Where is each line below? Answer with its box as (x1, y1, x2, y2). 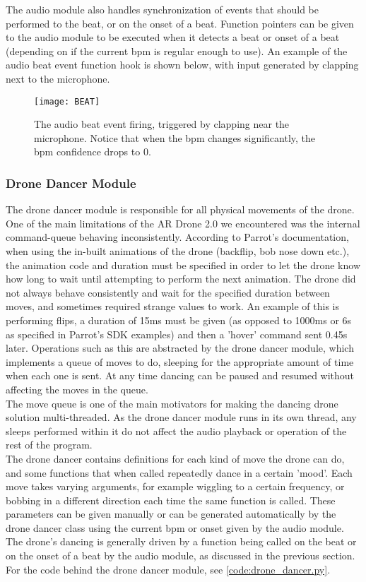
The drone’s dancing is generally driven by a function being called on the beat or (6, 534, 357, 549)
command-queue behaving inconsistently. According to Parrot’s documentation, (6, 230, 349, 244)
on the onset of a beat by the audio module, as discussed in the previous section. (6, 548, 355, 563)
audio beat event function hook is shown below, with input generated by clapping (6, 57, 359, 72)
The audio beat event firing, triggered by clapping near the (34, 117, 290, 131)
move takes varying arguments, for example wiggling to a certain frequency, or (6, 479, 345, 494)
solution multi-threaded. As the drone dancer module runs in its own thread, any (6, 410, 357, 424)
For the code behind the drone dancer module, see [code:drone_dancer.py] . (6, 562, 331, 576)
